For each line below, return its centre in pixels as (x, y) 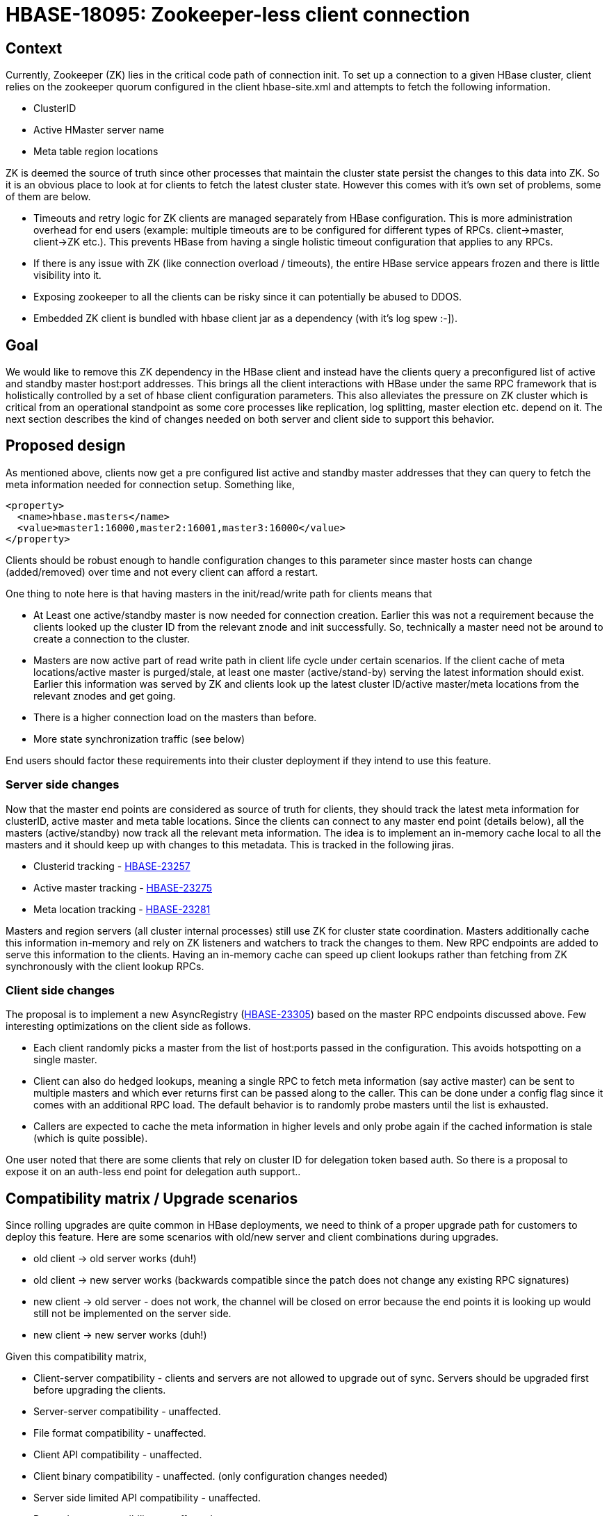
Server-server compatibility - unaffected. (127, 1412)
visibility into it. (67, 275)
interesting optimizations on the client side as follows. (128, 1026)
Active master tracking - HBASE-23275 (123, 887)
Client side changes (60, 990)
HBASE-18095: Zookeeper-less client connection (238, 15)
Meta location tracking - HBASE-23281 (122, 909)
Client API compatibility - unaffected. (118, 1455)
